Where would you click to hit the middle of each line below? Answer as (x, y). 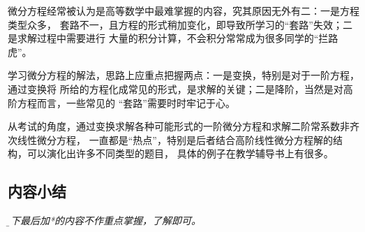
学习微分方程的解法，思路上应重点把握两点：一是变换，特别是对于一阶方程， (184, 75)
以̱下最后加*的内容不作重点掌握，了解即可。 (105, 220)
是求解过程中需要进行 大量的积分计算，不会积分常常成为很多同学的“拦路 (173, 38)
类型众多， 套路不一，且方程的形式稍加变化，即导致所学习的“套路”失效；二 (180, 24)
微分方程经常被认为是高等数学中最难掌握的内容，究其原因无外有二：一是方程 (184, 10)
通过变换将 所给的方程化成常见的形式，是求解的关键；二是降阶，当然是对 (176, 88)
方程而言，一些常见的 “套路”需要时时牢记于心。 (126, 102)
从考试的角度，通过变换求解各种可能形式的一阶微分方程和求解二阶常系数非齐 (184, 126)
